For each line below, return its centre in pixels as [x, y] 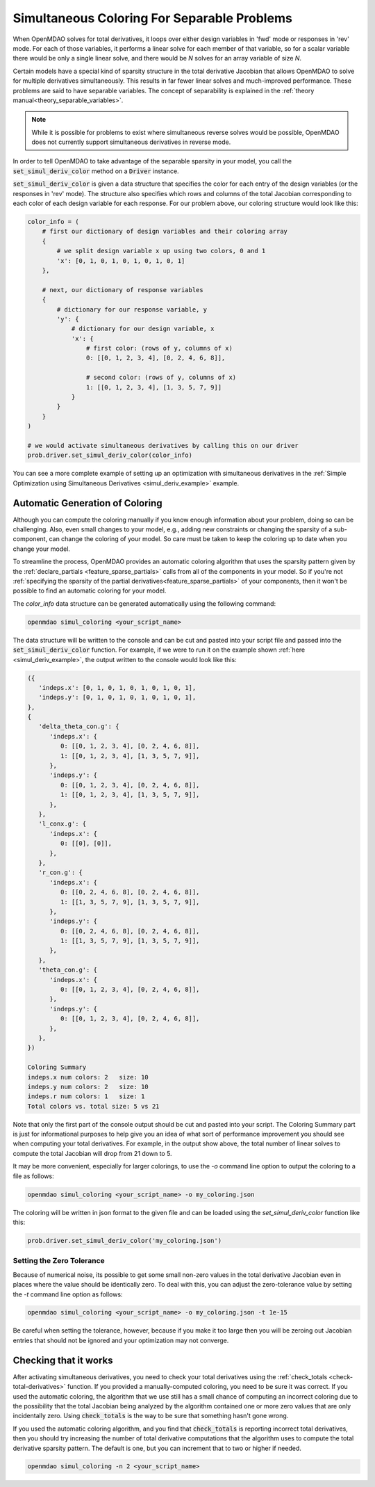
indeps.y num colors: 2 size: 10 [88, 1086]
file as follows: [34, 1176]
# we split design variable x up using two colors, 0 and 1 [161, 251]
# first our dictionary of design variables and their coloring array [165, 232]
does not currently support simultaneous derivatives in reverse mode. [131, 142]
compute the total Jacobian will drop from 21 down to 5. [93, 1153]
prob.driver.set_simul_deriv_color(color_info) [110, 455]
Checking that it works [63, 1360]
